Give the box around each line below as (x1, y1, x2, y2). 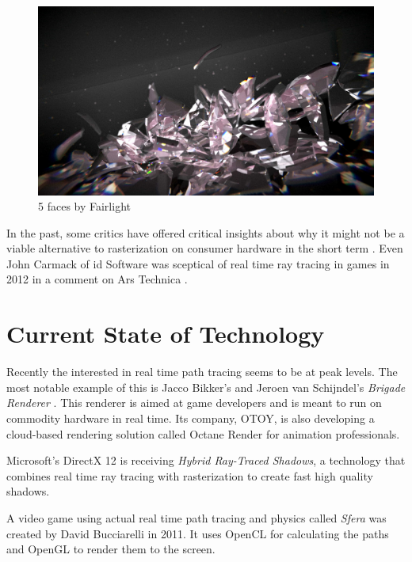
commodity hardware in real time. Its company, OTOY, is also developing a (6, 409, 375, 426)
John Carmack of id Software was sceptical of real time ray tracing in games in (6, 255, 390, 272)
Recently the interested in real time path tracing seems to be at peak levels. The (6, 363, 398, 380)
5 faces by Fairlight (38, 198, 131, 215)
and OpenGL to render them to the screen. (6, 541, 216, 557)
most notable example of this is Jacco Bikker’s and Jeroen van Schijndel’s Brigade (6, 378, 406, 395)
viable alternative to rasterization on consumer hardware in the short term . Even (6, 240, 403, 256)
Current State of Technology (6, 317, 325, 350)
